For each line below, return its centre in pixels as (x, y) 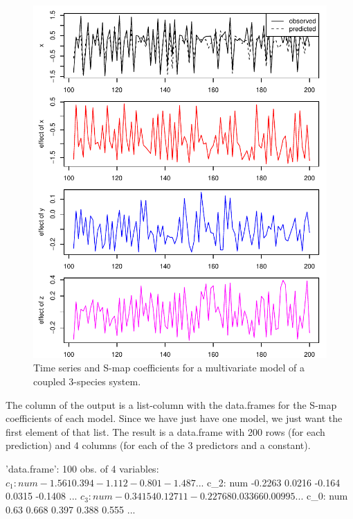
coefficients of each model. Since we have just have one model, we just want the (174, 418)
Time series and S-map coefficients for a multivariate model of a (169, 368)
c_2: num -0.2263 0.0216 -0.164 (274, 482)
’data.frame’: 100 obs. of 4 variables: (82, 468)
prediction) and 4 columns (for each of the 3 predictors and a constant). (158, 445)
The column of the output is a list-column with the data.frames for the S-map (171, 404)
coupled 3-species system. (87, 381)
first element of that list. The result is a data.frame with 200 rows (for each (165, 431)
